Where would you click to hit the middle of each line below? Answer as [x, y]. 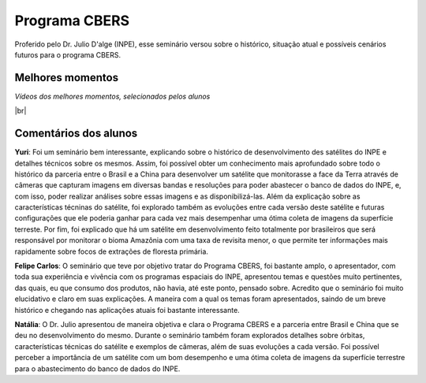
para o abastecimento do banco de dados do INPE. [97, 368]
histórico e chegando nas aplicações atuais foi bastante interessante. [127, 310]
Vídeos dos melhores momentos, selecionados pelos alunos [112, 96]
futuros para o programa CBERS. [68, 54]
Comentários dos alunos [76, 134]
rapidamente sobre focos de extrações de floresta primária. [112, 251]
